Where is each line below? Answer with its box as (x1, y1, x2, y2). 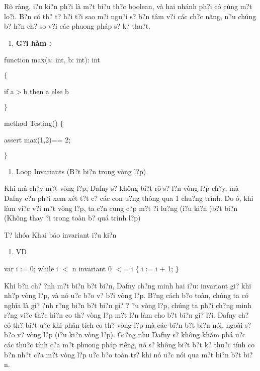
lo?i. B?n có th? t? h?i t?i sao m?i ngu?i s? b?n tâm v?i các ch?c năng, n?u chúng (4, 11, 256, 21)
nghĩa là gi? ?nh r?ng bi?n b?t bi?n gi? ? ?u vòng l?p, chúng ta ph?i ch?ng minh (4, 300, 252, 310)
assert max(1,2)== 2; (4, 134, 71, 145)
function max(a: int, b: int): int (4, 54, 100, 65)
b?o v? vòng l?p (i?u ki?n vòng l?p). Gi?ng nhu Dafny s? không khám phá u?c (4, 329, 246, 340)
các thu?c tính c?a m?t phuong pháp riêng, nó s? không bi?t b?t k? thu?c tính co (4, 339, 255, 350)
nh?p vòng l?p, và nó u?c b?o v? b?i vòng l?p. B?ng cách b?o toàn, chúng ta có (4, 290, 248, 301)
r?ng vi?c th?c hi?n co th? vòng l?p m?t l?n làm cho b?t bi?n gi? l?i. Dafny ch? (4, 310, 249, 320)
